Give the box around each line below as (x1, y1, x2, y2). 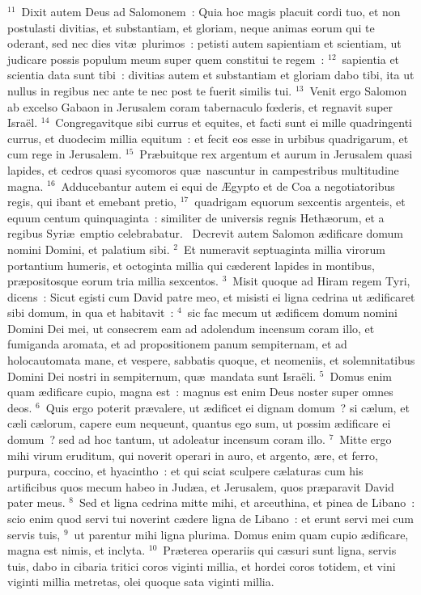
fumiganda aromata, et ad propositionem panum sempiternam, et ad (7, 335, 347, 352)
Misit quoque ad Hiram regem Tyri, (232, 272, 410, 289)
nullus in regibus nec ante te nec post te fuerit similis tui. (7, 82, 292, 99)
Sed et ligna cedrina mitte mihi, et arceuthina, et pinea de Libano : (79, 494, 415, 511)
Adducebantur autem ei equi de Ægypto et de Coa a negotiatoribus (61, 177, 395, 194)
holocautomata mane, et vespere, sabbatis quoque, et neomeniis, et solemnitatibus (7, 352, 415, 369)
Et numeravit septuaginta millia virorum (183, 240, 385, 257)
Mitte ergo (339, 431, 392, 448)
